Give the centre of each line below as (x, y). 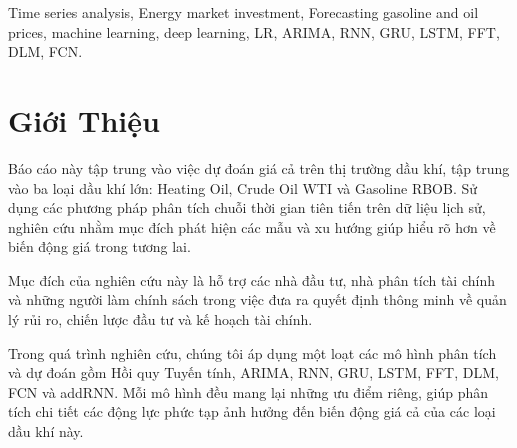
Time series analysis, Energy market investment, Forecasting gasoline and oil (243, 12)
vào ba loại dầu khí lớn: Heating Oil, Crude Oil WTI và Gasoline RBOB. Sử (243, 187)
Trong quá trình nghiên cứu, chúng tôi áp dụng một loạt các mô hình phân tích (252, 352)
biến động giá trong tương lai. (99, 246)
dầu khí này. (46, 431)
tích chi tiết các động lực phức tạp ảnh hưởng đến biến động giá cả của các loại (252, 411)
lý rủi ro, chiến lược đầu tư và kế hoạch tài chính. (160, 319)
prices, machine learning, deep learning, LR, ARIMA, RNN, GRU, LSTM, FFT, (254, 31)
